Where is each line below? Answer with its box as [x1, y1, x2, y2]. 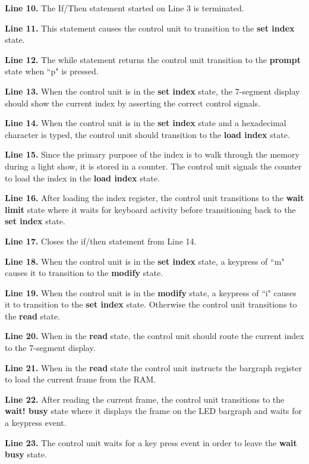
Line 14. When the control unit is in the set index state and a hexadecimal [5, 117, 286, 129]
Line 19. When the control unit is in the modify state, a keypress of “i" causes [5, 286, 297, 299]
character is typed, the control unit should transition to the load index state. [5, 128, 290, 140]
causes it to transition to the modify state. [5, 267, 163, 279]
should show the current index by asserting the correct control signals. [5, 96, 261, 109]
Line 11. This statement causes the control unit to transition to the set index [5, 21, 295, 34]
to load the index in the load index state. [5, 171, 160, 184]
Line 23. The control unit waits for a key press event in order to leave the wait [5, 436, 297, 449]
